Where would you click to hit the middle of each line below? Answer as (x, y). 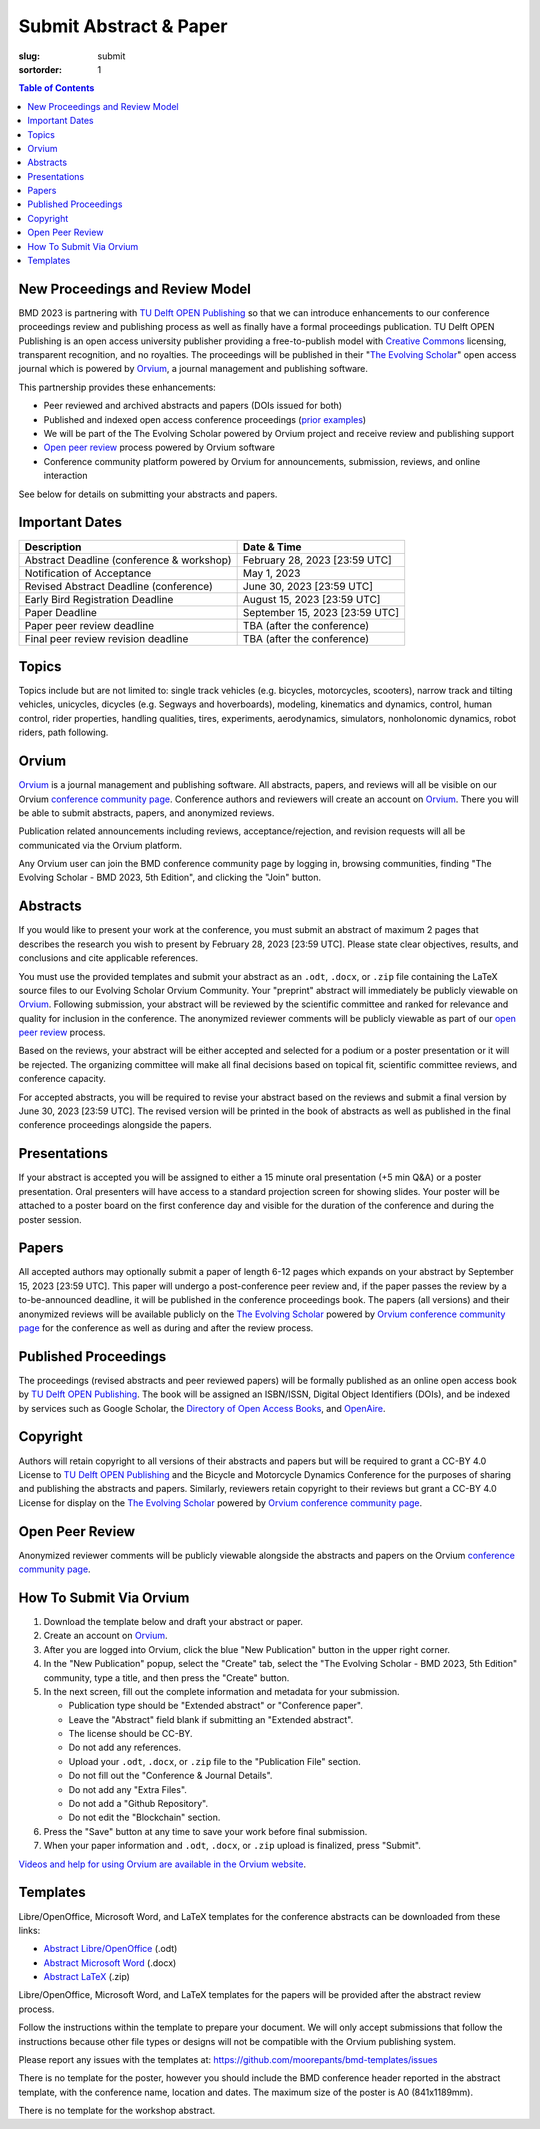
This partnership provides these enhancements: (117, 387)
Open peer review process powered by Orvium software (159, 447)
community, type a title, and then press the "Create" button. (166, 1677)
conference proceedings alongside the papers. (115, 1125)
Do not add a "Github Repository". (138, 1804)
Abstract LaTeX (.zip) (86, 1977)
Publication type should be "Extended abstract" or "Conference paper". (216, 1706)
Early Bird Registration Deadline (99, 599)
